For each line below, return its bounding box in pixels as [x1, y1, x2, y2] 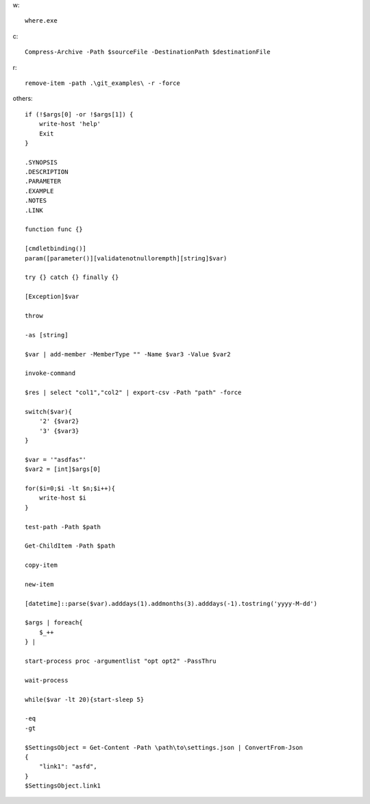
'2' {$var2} [38, 417, 79, 425]
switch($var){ [25, 408, 72, 415]
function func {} [25, 226, 83, 233]
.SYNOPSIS [25, 158, 58, 166]
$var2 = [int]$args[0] [25, 465, 101, 473]
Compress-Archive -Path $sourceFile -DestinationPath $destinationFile [25, 48, 271, 56]
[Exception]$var [25, 293, 79, 301]
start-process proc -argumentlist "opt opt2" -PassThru [25, 657, 217, 665]
